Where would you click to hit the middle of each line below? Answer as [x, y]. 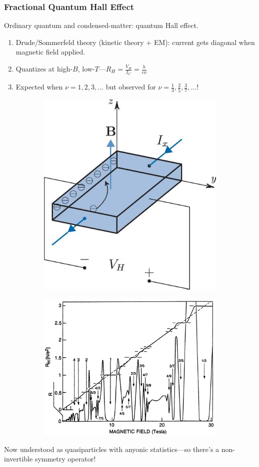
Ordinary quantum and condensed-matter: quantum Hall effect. [101, 25]
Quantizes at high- [44, 68]
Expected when [39, 87]
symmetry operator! [65, 459]
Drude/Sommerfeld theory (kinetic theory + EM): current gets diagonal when [135, 42]
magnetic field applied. [50, 52]
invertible [18, 459]
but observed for [131, 87]
